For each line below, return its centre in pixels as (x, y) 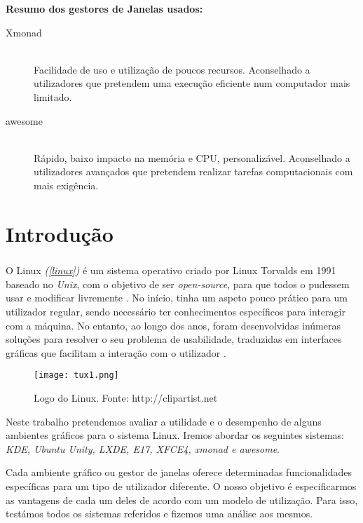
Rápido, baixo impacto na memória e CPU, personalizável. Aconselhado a (192, 157)
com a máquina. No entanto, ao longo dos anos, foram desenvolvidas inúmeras (173, 325)
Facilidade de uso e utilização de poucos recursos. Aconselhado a (172, 69)
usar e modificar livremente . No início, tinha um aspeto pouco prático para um (177, 298)
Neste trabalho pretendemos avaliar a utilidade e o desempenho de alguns (164, 421)
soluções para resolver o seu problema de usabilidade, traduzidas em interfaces (174, 339)
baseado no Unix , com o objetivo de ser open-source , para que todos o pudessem (178, 284)
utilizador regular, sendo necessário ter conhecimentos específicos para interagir (176, 312)
